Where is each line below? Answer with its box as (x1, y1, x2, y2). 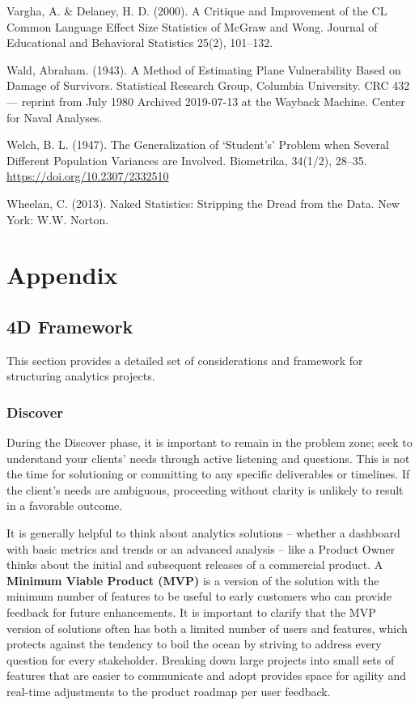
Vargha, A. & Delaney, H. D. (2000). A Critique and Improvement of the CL (6, 2, 387, 19)
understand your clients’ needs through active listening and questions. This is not (6, 449, 410, 466)
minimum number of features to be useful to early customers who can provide (6, 588, 392, 605)
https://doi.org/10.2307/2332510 (6, 168, 169, 185)
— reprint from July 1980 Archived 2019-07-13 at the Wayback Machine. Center (6, 92, 405, 109)
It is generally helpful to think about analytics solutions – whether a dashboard (6, 525, 400, 541)
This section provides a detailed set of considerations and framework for (6, 351, 363, 368)
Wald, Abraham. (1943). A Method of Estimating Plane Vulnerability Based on (6, 61, 401, 78)
